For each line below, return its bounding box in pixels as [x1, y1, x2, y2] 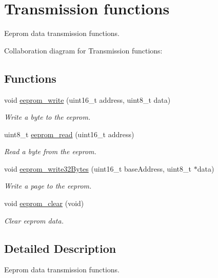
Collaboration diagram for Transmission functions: [4, 45, 163, 55]
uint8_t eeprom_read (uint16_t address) [4, 128, 134, 139]
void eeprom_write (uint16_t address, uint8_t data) [4, 94, 171, 105]
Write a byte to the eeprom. [4, 112, 91, 122]
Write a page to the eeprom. [4, 180, 92, 191]
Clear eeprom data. [4, 215, 64, 226]
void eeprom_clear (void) [4, 198, 84, 209]
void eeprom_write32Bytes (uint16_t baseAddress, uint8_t [4, 163, 192, 174]
